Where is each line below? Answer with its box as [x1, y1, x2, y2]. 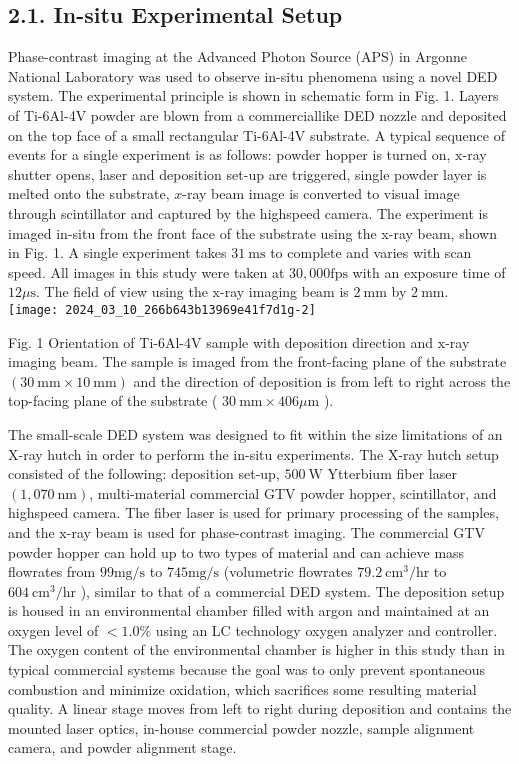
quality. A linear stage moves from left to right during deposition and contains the [8, 698, 512, 719]
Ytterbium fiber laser [327, 463, 457, 484]
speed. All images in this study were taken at [8, 261, 285, 282]
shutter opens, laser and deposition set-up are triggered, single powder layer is [8, 163, 487, 184]
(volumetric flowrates [223, 561, 353, 582]
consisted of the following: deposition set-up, [8, 463, 280, 484]
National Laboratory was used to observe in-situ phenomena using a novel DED [8, 65, 498, 86]
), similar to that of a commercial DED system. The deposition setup [80, 580, 505, 601]
